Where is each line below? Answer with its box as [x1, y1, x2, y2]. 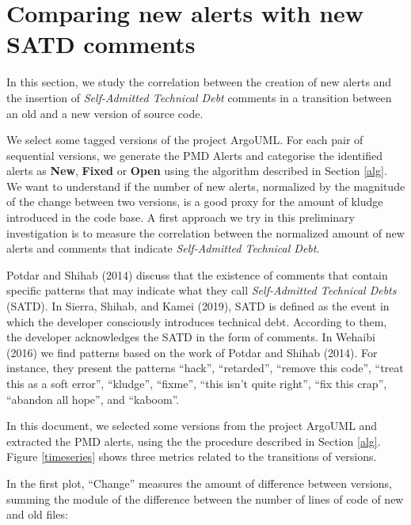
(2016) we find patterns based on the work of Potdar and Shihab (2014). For [6, 344, 378, 360]
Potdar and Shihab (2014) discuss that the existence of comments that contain [6, 266, 388, 283]
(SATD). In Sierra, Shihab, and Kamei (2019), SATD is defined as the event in [6, 298, 390, 314]
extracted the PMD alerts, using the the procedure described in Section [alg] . [6, 432, 381, 449]
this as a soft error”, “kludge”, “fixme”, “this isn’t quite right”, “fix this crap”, [6, 375, 387, 391]
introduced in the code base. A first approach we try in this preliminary [6, 209, 355, 226]
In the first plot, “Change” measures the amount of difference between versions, [6, 474, 392, 491]
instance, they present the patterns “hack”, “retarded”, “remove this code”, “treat [6, 360, 404, 376]
